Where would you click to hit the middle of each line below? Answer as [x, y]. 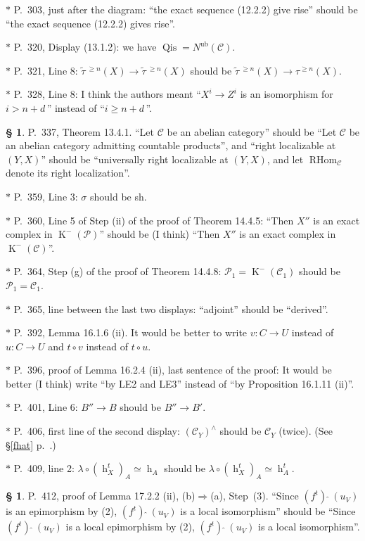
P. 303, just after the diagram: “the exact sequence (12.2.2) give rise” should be [186, 9]
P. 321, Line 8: [46, 70]
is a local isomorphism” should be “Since [268, 511]
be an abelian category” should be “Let [252, 131]
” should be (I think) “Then [160, 234]
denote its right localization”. [68, 173]
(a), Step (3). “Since [255, 496]
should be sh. [119, 196]
